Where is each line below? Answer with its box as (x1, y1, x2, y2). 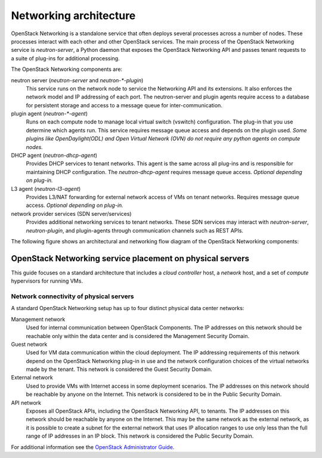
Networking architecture (11, 9, 136, 22)
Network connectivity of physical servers (11, 292, 134, 301)
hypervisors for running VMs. (11, 277, 83, 284)
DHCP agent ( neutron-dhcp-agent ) (11, 152, 98, 159)
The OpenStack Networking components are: (11, 66, 122, 73)
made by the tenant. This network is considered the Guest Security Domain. (26, 366, 212, 373)
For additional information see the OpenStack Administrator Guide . (11, 443, 175, 450)
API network (11, 399, 42, 406)
